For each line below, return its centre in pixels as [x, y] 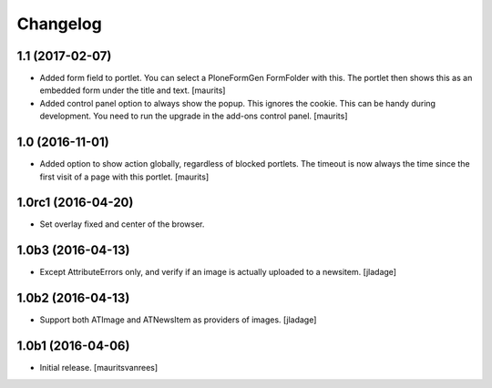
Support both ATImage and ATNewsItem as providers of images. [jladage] [178, 320]
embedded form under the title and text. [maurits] [133, 90]
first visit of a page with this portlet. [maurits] [124, 177]
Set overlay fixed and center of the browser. [122, 224]
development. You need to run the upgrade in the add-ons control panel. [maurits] [194, 116]
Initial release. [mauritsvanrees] [99, 368]
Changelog [59, 24]
